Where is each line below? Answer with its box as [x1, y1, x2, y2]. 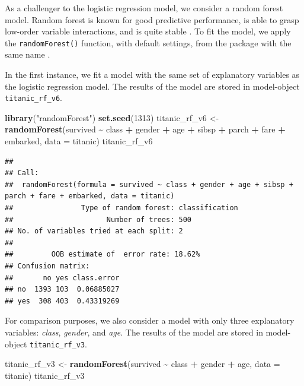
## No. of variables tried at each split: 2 [5, 227, 183, 236]
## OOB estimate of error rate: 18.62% [5, 250, 200, 259]
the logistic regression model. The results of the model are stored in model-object [5, 80, 300, 92]
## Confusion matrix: [5, 262, 90, 270]
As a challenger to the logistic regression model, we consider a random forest [5, 2, 283, 14]
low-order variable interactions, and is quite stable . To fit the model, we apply [5, 25, 291, 37]
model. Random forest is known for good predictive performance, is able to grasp [5, 13, 299, 26]
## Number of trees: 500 [5, 215, 191, 224]
